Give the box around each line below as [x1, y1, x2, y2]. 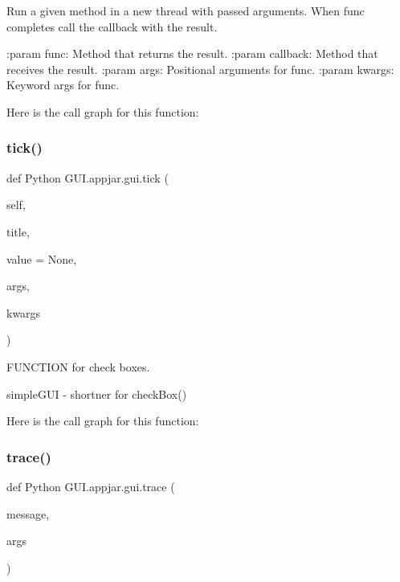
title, [6, 223, 30, 240]
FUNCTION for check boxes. [6, 358, 150, 375]
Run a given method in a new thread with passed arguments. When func [6, 2, 365, 18]
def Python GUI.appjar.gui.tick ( [6, 169, 169, 186]
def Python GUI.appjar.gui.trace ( [6, 477, 175, 494]
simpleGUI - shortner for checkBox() [6, 385, 187, 402]
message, [6, 505, 50, 522]
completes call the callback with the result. [6, 18, 218, 35]
